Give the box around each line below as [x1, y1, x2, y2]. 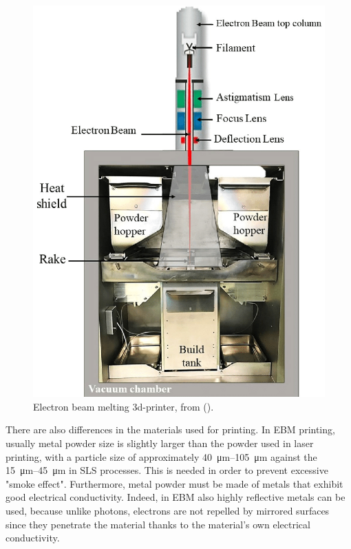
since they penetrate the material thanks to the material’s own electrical [6, 517, 310, 531]
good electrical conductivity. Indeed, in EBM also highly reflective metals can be [6, 490, 345, 504]
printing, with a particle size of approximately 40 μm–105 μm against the [6, 449, 317, 464]
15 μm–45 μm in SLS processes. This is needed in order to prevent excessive [6, 463, 328, 477]
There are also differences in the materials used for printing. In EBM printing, [6, 422, 335, 437]
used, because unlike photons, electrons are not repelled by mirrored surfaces [6, 504, 330, 518]
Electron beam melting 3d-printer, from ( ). [33, 399, 214, 413]
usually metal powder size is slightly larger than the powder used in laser [6, 436, 314, 450]
